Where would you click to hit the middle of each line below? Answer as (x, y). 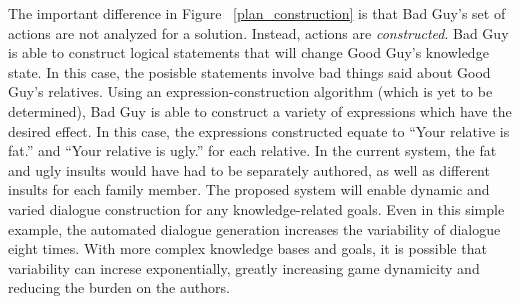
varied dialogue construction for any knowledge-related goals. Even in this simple (256, 208)
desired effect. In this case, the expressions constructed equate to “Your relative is (259, 130)
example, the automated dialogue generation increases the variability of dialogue (254, 228)
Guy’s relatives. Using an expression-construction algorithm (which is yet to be (250, 91)
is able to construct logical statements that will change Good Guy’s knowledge (248, 52)
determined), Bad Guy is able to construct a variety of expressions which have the (260, 110)
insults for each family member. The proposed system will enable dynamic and (249, 189)
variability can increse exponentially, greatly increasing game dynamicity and (244, 267)
